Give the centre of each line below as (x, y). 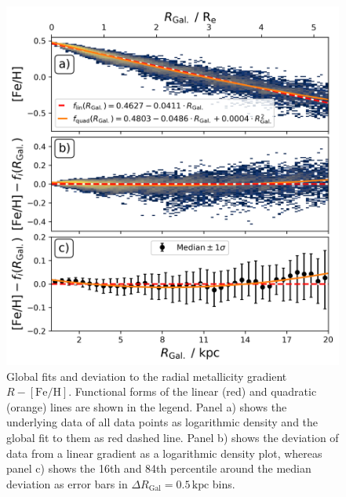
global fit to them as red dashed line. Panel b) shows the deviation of (173, 437)
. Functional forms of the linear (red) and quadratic (193, 391)
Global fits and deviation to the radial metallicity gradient (147, 376)
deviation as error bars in (67, 483)
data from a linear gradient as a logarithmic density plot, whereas (164, 453)
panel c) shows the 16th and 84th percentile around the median (159, 468)
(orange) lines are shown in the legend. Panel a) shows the (147, 406)
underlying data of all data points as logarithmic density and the (162, 422)
